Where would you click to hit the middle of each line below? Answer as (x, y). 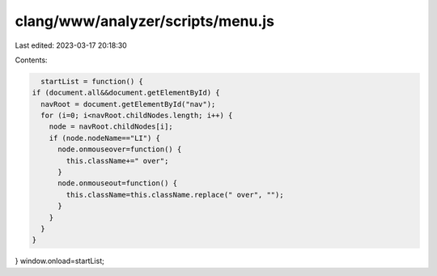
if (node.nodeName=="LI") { (105, 138)
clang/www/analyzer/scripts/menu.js (145, 21)
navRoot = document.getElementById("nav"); (128, 104)
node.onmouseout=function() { (118, 183)
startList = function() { (92, 81)
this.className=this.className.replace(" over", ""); (175, 195)
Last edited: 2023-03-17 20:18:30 (71, 45)
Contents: (31, 60)
